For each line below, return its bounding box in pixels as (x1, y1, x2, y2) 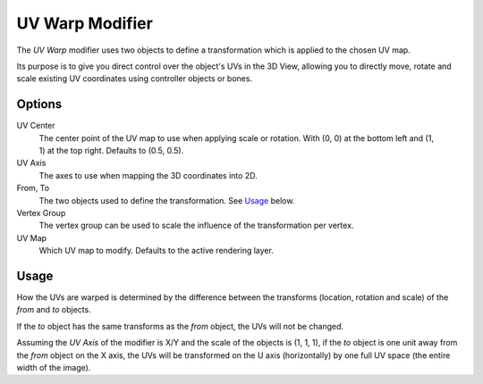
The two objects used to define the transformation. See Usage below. (38, 195, 295, 205)
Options (16, 96, 63, 112)
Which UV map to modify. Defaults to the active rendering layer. (38, 246, 275, 256)
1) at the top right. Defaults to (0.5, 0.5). (38, 146, 184, 156)
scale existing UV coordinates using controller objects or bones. (16, 73, 253, 84)
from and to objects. (16, 305, 91, 315)
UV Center (16, 121, 55, 131)
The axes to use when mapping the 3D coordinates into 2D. (38, 170, 258, 180)
